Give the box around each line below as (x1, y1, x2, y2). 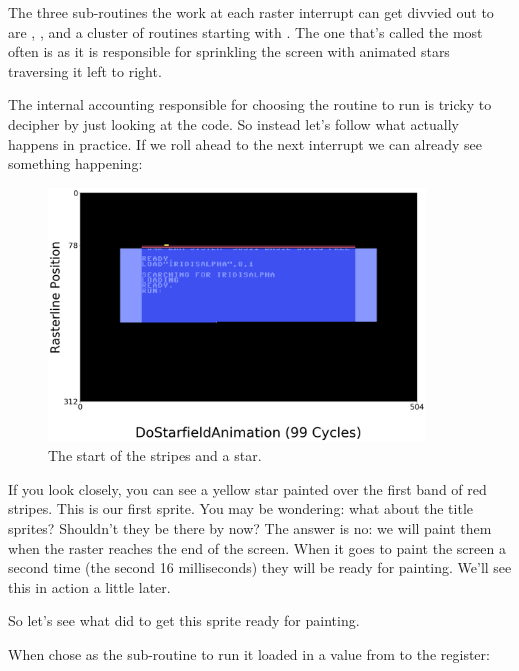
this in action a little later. (8, 576, 171, 597)
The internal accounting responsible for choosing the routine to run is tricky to (8, 94, 492, 115)
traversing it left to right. (8, 60, 162, 81)
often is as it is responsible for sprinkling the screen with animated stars (8, 41, 450, 62)
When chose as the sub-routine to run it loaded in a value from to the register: (8, 644, 490, 665)
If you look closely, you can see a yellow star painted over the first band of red (8, 478, 487, 499)
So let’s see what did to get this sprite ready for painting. (8, 610, 360, 631)
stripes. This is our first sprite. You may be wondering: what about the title (8, 498, 474, 519)
